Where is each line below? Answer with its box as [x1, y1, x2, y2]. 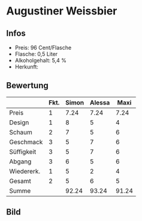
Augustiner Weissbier [6, 4, 117, 18]
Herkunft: [14, 63, 39, 70]
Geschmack [9, 138, 43, 146]
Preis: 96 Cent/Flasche [14, 44, 72, 51]
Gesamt [9, 177, 31, 185]
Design [9, 118, 29, 127]
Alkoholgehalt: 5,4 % [14, 57, 67, 64]
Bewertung [6, 80, 49, 91]
